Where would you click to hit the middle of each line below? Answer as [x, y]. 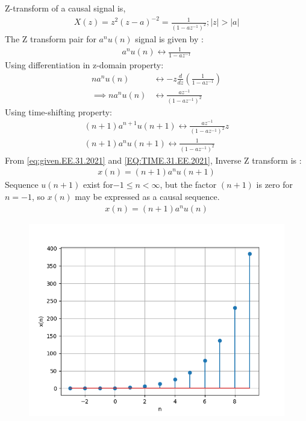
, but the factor [188, 185]
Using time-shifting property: [58, 111]
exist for [98, 185]
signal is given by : [169, 39]
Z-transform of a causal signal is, [65, 8]
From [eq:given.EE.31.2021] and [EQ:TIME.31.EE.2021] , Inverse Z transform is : [153, 160]
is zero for [275, 185]
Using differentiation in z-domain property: [84, 65]
